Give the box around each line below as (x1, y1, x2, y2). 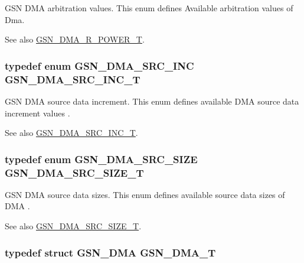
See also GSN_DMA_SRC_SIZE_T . (5, 220, 142, 232)
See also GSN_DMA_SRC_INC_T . (5, 126, 138, 139)
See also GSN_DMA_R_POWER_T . (5, 33, 145, 46)
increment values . (5, 106, 70, 119)
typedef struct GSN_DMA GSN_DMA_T (5, 245, 216, 259)
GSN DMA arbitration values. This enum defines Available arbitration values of (5, 2, 293, 14)
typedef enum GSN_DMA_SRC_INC (5, 58, 194, 73)
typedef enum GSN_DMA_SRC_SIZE (5, 151, 198, 166)
